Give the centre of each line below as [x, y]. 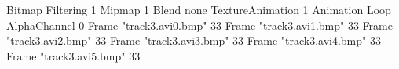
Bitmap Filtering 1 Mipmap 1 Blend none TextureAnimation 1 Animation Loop [199, 9]
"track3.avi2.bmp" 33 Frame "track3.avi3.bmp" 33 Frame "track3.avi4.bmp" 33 [194, 40]
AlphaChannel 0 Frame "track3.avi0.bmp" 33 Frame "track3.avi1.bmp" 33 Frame [199, 25]
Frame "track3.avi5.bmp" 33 [73, 55]
